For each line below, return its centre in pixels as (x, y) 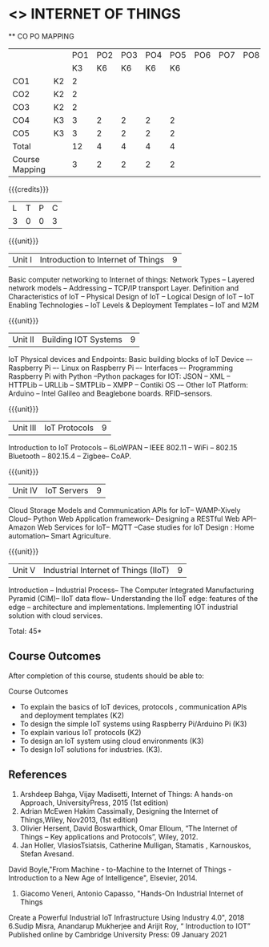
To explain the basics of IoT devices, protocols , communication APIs (133, 706)
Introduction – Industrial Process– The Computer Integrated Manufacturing (131, 590)
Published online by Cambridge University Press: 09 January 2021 (117, 934)
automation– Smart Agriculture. (60, 535)
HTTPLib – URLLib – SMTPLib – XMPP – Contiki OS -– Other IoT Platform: (128, 384)
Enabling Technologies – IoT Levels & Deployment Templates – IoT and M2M (134, 305)
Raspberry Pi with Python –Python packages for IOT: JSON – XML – (119, 376)
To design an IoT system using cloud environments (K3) (112, 741)
